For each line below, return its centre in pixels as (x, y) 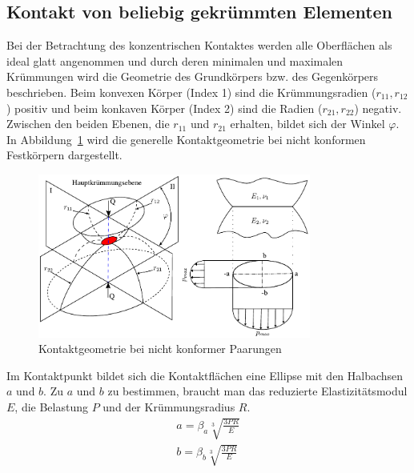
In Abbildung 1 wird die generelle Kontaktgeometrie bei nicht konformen (186, 139)
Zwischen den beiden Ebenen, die (88, 124)
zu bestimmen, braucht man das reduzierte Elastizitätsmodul (257, 391)
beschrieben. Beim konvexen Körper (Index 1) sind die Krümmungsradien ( (191, 92)
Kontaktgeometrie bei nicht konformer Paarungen (160, 349)
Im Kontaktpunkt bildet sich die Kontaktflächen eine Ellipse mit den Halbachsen (205, 375)
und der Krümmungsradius (169, 406)
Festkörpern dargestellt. (64, 155)
